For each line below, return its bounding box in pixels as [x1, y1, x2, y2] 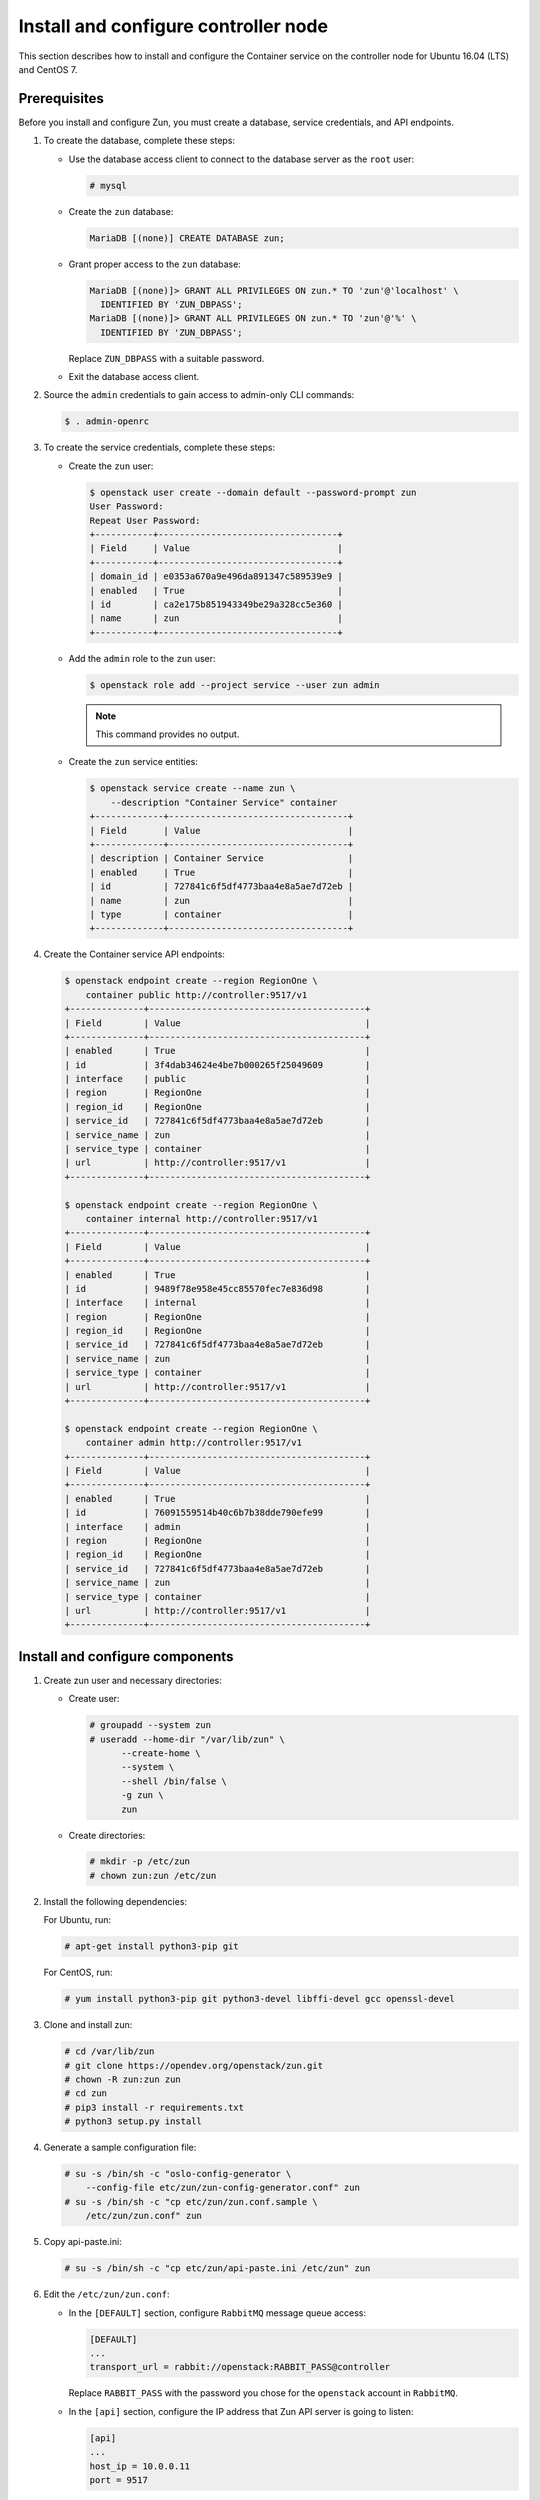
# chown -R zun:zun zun [64, 2073, 182, 2085]
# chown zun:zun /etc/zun [89, 1870, 217, 1881]
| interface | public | [64, 1073, 371, 1085]
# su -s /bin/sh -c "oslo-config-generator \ [64, 2168, 292, 2180]
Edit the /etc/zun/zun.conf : [43, 2288, 170, 2300]
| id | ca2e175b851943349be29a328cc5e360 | [89, 598, 344, 610]
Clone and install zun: [43, 2019, 133, 2031]
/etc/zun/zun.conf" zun [85, 2210, 202, 2222]
